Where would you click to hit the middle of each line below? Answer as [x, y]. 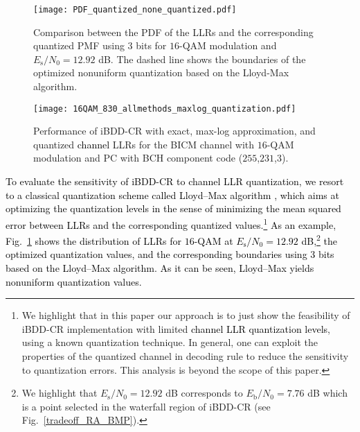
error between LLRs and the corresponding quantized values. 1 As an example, [171, 223]
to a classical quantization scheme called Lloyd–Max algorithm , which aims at [172, 195]
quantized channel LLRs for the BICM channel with [144, 144]
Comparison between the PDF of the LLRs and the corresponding [173, 32]
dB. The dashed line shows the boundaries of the [202, 59]
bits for [151, 45]
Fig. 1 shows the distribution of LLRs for [93, 240]
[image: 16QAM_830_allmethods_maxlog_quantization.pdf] [165, 109]
